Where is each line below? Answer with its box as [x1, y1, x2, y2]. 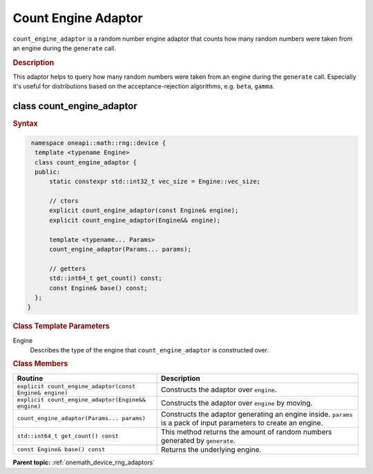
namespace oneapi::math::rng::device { [31, 139, 166, 146]
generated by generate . [161, 435, 236, 445]
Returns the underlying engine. [161, 444, 262, 454]
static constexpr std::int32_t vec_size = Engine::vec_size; [49, 178, 261, 186]
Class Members [12, 359, 68, 369]
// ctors [49, 197, 79, 205]
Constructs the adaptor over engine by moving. [161, 398, 313, 408]
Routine [17, 373, 44, 383]
